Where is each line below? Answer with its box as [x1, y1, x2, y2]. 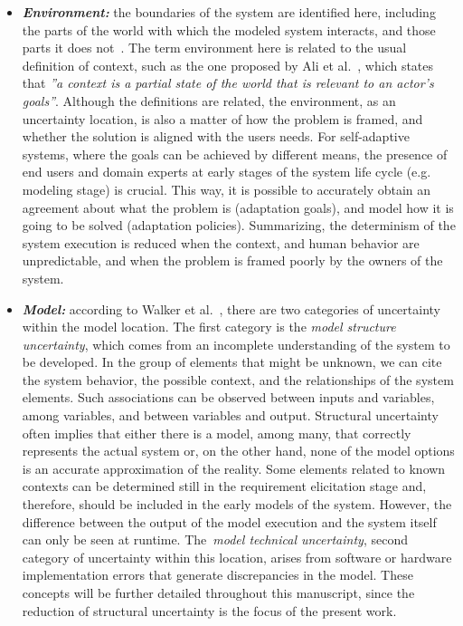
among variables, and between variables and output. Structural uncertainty [22, 406, 439, 425]
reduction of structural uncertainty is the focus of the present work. [22, 601, 397, 620]
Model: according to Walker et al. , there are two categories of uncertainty [22, 299, 440, 318]
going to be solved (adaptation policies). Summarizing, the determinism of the [22, 216, 456, 235]
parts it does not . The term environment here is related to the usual [22, 38, 407, 57]
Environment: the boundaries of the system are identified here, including [22, 3, 436, 21]
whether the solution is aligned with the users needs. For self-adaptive [22, 127, 410, 146]
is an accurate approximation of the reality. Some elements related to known [22, 458, 446, 477]
